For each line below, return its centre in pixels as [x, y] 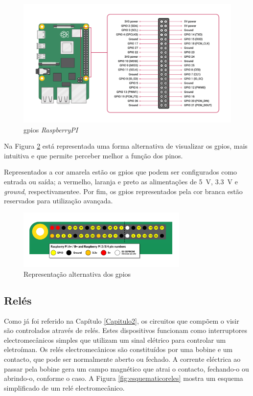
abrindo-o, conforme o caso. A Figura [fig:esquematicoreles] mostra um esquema [124, 378]
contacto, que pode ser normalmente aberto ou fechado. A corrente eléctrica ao [122, 359]
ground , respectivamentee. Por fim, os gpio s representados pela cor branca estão [123, 191]
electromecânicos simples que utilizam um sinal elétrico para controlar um [115, 340]
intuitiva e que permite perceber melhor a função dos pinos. [93, 155]
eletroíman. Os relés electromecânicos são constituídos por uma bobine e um [118, 349]
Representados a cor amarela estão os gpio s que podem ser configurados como [121, 172]
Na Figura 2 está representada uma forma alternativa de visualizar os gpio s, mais [126, 146]
